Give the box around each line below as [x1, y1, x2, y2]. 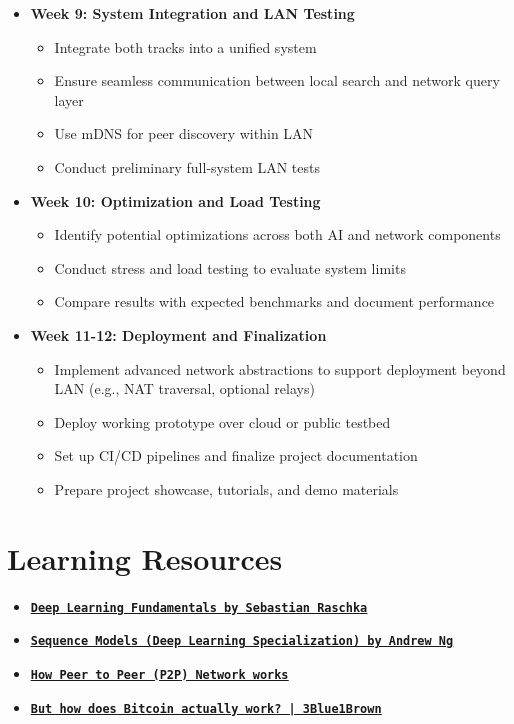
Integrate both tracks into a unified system [54, 36, 317, 57]
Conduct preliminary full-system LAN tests [54, 156, 321, 177]
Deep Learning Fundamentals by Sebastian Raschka [30, 600, 368, 615]
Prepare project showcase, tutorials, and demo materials [54, 478, 399, 499]
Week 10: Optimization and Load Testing [30, 190, 321, 211]
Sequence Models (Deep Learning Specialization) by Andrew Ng [30, 634, 454, 649]
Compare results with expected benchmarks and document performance [54, 291, 495, 312]
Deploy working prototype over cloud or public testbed [54, 411, 391, 432]
